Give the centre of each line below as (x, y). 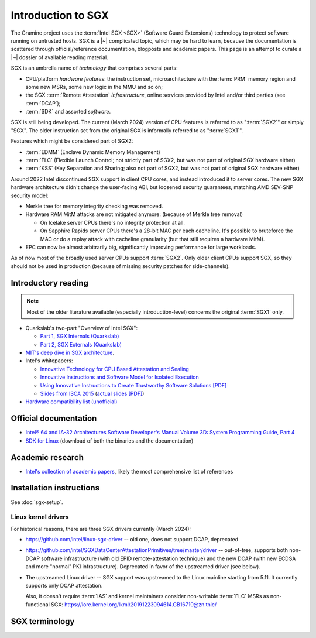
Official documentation (54, 419)
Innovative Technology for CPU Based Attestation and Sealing (115, 369)
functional (37, 604)
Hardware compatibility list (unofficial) (71, 402)
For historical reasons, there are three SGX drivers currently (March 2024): (101, 529)
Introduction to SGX (60, 15)
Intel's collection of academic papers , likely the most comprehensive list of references (129, 471)
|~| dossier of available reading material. (59, 57)
